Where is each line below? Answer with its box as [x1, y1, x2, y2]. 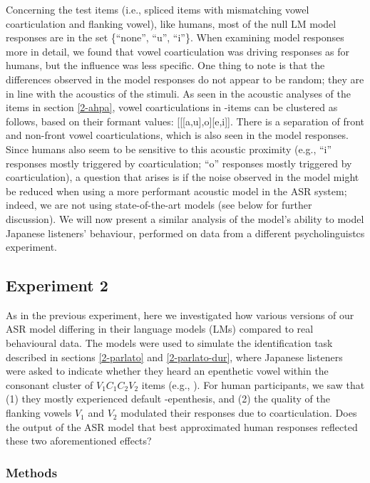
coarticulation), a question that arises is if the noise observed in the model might [6, 170, 359, 185]
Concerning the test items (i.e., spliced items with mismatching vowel [6, 2, 309, 16]
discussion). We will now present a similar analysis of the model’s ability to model [6, 211, 364, 226]
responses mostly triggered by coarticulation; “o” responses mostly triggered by [6, 155, 352, 170]
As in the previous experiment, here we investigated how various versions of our [6, 307, 354, 322]
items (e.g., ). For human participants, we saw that [141, 377, 365, 392]
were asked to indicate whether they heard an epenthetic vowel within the [6, 363, 329, 378]
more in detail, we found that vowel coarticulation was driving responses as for [6, 43, 350, 58]
